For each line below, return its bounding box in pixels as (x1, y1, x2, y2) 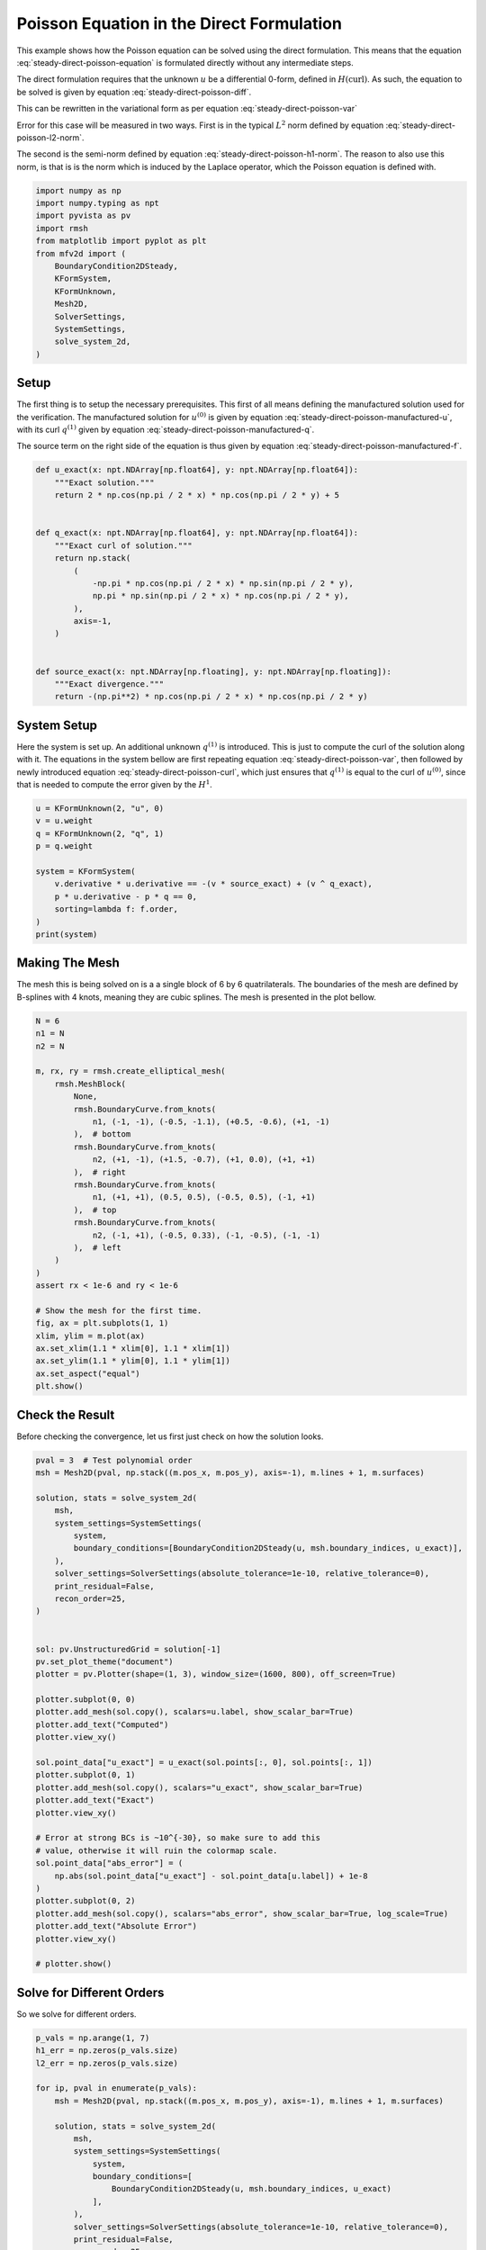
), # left (73, 1242, 121, 1253)
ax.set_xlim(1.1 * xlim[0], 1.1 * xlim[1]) (35, 1344, 231, 1354)
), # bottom (73, 1129, 131, 1139)
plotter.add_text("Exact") (35, 1795, 155, 1805)
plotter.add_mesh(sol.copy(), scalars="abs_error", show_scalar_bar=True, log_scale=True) (35, 1908, 449, 1919)
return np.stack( (54, 553, 131, 563)
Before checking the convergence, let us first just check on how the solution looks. (16, 1431, 324, 1442)
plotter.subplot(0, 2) (35, 1895, 136, 1906)
